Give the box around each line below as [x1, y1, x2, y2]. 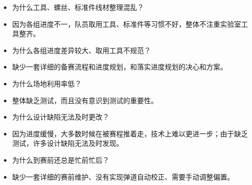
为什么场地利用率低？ [12, 78, 82, 88]
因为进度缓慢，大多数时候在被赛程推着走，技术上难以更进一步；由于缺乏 [12, 128, 248, 138]
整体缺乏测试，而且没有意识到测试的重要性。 [12, 95, 158, 105]
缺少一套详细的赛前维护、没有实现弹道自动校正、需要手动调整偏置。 [12, 171, 234, 182]
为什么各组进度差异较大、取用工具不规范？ [12, 45, 151, 55]
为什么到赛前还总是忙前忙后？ [12, 154, 109, 165]
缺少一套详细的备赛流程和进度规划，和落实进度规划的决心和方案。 [12, 62, 227, 72]
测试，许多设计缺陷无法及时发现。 [12, 138, 123, 148]
